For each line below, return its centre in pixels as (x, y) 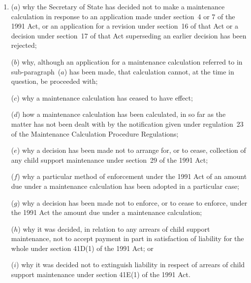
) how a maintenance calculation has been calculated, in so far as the (122, 114)
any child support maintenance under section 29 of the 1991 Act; (110, 159)
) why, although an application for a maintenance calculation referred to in (130, 61)
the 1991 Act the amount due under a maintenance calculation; (107, 212)
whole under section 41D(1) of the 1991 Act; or (82, 248)
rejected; (24, 45)
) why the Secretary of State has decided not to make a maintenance (121, 6)
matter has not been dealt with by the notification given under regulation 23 (127, 124)
